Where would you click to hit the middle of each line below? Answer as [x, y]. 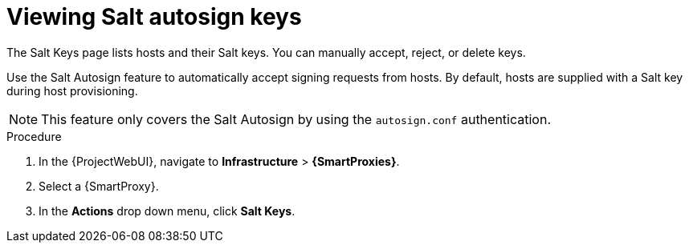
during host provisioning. [72, 90]
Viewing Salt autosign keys [154, 17]
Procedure [34, 136]
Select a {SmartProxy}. [99, 186]
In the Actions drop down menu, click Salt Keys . [167, 211]
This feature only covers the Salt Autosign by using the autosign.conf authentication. [296, 119]
